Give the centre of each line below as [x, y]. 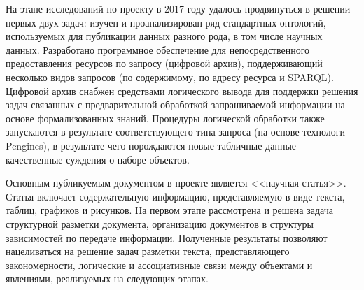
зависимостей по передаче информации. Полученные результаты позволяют [167, 237]
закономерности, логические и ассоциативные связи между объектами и [159, 264]
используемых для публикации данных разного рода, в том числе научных [164, 36]
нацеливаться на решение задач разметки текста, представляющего [148, 251]
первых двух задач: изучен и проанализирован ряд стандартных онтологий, [166, 22]
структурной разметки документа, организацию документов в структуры [160, 223]
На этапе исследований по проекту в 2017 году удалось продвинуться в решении [178, 8]
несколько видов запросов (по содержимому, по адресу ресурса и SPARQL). [170, 77]
